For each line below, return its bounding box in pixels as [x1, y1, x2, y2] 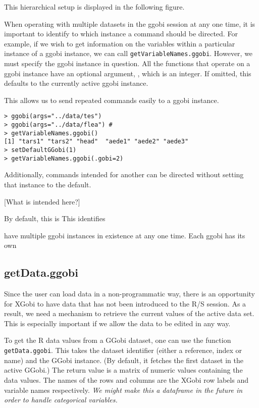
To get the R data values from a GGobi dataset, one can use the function [4, 335, 231, 345]
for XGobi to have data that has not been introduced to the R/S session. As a [4, 298, 246, 309]
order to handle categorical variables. [4, 394, 118, 405]
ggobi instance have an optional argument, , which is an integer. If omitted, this [4, 68, 251, 78]
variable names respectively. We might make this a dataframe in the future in [4, 384, 243, 395]
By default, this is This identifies [4, 213, 106, 224]
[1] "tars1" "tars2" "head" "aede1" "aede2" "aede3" [4, 138, 189, 145]
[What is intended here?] [4, 196, 80, 207]
